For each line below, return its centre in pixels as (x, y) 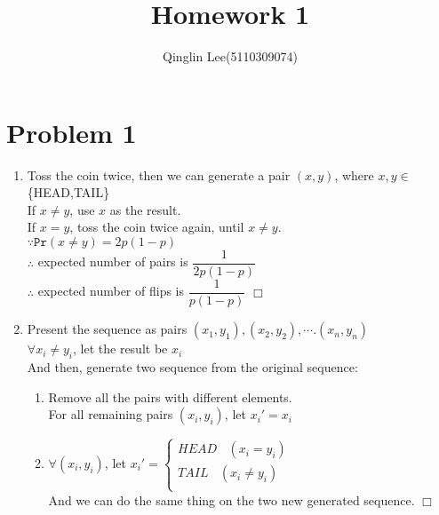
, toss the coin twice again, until (157, 227)
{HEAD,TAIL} (68, 192)
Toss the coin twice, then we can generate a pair (159, 174)
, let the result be (120, 349)
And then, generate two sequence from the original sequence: (192, 366)
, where (354, 174)
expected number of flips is (111, 291)
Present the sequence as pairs (107, 329)
